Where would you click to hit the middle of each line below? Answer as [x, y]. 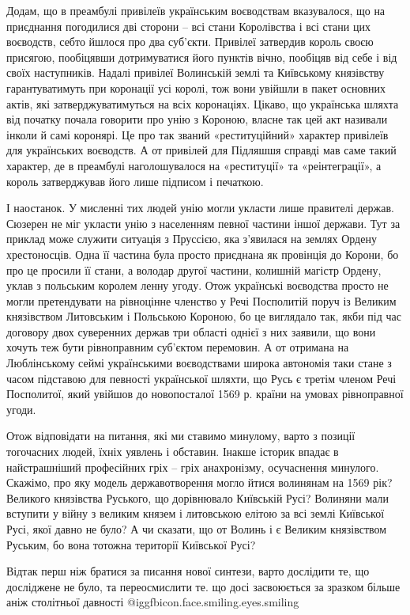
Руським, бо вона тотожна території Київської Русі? [131, 544]
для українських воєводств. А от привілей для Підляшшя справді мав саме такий [201, 150]
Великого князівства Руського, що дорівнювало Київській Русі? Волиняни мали [197, 497]
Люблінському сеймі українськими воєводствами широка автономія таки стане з [199, 363]
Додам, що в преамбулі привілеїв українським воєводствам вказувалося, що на [196, 10]
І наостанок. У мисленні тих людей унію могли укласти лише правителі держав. [200, 208]
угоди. [21, 409]
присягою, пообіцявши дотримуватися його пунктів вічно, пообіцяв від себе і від [202, 57]
